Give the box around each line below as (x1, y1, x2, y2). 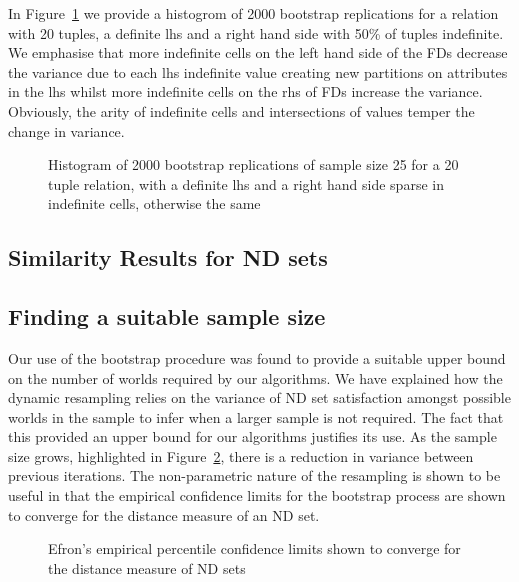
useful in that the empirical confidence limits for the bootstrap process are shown (8, 485, 506, 506)
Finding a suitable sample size (8, 301, 326, 332)
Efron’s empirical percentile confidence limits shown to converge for (48, 538, 461, 559)
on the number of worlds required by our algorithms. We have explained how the (8, 367, 503, 388)
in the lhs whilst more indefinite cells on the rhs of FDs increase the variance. (8, 81, 483, 102)
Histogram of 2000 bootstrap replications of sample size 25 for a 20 (48, 154, 459, 175)
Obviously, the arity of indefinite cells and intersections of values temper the (8, 100, 475, 121)
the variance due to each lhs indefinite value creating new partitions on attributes (8, 61, 508, 82)
